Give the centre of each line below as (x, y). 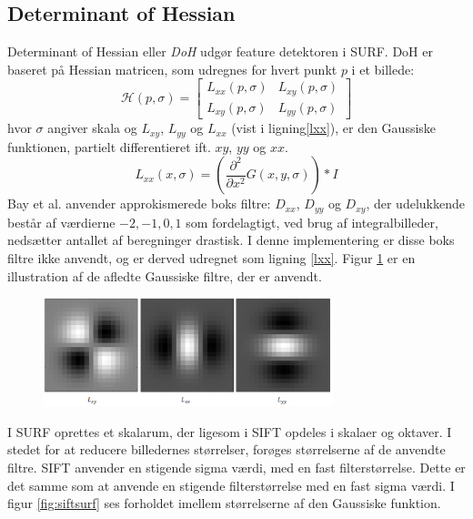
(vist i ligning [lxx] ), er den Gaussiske (334, 128)
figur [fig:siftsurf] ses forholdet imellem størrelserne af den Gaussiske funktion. (224, 503)
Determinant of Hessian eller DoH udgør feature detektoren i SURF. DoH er (220, 51)
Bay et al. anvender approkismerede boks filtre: (139, 204)
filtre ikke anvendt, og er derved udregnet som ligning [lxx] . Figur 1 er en (211, 258)
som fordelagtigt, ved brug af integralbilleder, (312, 222)
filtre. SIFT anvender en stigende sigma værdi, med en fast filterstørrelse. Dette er (236, 467)
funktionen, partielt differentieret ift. (109, 146)
